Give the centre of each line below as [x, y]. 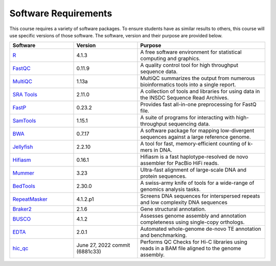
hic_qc [20, 249]
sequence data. [159, 71]
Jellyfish [23, 147]
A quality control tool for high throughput [189, 65]
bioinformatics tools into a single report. [188, 85]
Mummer [24, 173]
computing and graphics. [170, 59]
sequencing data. [189, 124]
